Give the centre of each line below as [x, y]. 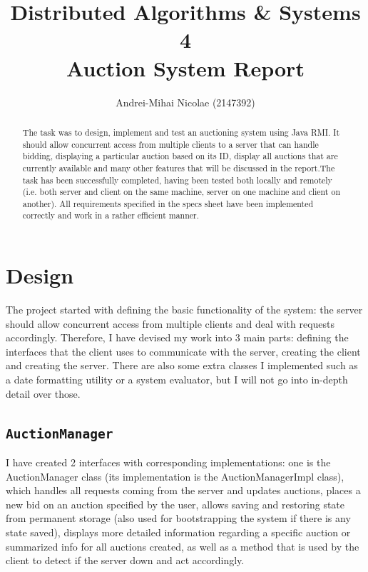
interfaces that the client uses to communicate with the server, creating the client [183, 351]
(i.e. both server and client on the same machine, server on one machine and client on [181, 192]
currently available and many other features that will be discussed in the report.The [179, 167]
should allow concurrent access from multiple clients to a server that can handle [170, 144]
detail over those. [43, 393]
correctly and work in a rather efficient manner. [111, 215]
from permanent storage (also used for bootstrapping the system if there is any [178, 518]
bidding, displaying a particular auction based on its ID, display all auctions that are [180, 156]
